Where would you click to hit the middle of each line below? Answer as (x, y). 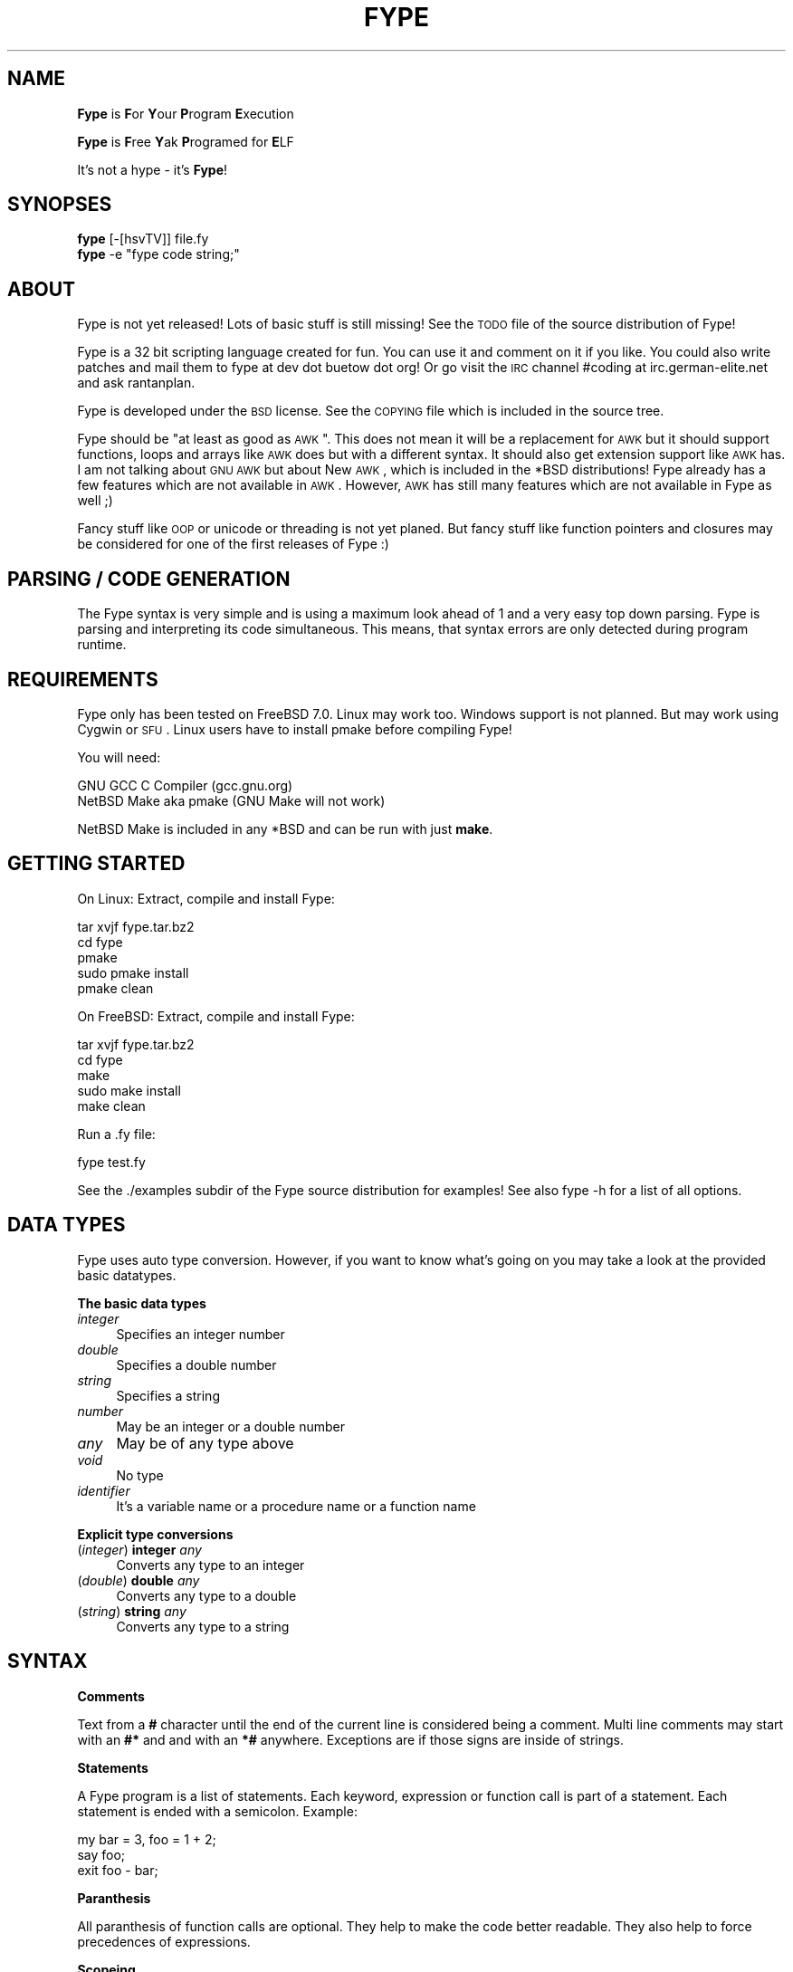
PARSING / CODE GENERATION (149, 579)
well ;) (95, 501)
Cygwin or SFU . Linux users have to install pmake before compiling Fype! (295, 729)
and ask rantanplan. (136, 383)
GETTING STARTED (96, 864)
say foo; (101, 1854)
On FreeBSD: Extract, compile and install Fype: (216, 1016)
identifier (104, 1490)
